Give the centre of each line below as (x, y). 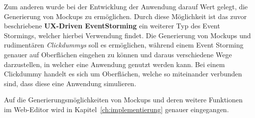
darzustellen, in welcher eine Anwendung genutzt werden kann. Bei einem (115, 64)
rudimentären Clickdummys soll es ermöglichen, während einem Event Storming (124, 45)
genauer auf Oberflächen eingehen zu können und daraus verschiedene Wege (118, 54)
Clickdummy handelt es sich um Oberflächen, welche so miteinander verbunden (123, 74)
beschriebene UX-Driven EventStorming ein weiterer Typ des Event (112, 26)
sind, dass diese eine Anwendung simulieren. (70, 83)
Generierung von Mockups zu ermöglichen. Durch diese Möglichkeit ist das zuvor (126, 16)
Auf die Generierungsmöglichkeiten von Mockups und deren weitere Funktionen (123, 100)
